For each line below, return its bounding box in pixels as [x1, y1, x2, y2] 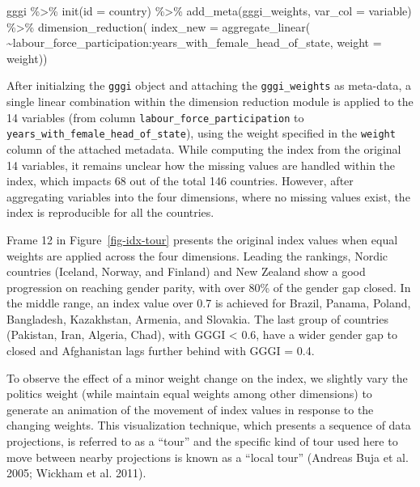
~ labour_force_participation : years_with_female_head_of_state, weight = [6, 34, 382, 51]
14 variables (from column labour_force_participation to [6, 108, 304, 125]
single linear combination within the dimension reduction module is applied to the [6, 93, 414, 110]
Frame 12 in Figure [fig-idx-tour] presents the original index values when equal [6, 231, 398, 248]
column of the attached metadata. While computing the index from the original [6, 140, 401, 157]
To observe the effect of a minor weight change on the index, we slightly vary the [6, 369, 408, 386]
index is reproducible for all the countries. [6, 204, 214, 221]
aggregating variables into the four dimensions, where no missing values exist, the [6, 188, 410, 205]
